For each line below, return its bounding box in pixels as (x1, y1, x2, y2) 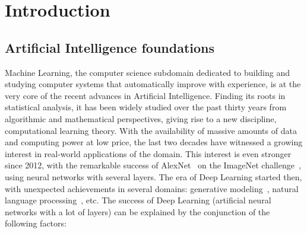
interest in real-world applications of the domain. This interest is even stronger (5, 147, 292, 159)
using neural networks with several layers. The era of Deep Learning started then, (5, 170, 302, 183)
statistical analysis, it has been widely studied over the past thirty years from (5, 101, 287, 113)
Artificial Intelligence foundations (5, 38, 215, 56)
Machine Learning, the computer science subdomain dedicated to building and (5, 66, 290, 78)
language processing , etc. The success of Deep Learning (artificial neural (5, 194, 271, 206)
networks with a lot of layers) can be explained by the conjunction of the (5, 205, 270, 218)
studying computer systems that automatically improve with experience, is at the (5, 78, 301, 90)
